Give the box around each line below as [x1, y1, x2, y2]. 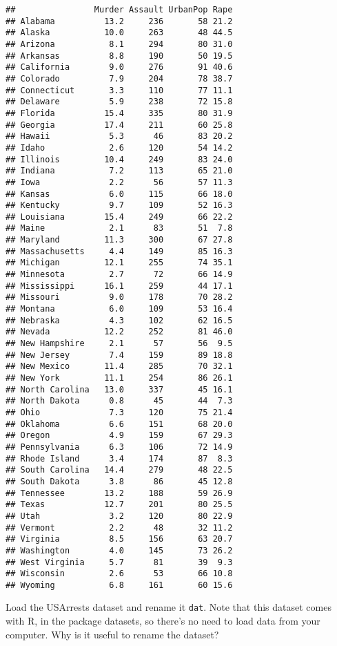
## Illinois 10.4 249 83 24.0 [6, 154, 233, 164]
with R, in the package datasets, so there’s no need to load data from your [6, 614, 320, 628]
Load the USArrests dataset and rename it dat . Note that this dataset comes [6, 600, 331, 614]
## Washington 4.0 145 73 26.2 [6, 545, 233, 555]
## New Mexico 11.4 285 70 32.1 [6, 361, 233, 372]
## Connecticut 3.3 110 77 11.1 [6, 85, 233, 95]
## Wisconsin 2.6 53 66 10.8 [6, 569, 233, 579]
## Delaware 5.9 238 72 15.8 [6, 97, 233, 107]
